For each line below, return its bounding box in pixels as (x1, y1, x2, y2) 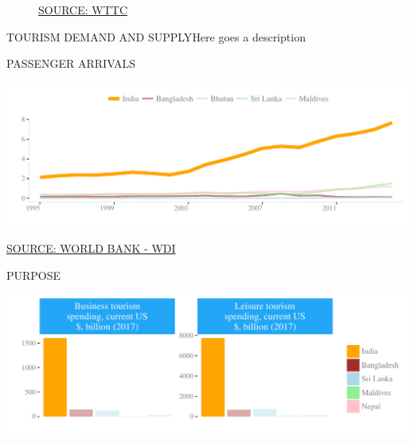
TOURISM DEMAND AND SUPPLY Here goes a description (6, 28, 306, 45)
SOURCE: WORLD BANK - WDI (6, 240, 176, 257)
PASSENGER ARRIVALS (6, 55, 136, 72)
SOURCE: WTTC (38, 2, 127, 18)
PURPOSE (6, 266, 61, 283)
